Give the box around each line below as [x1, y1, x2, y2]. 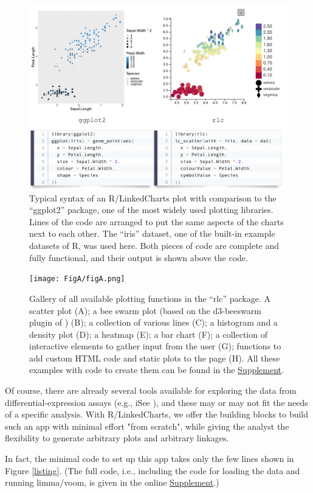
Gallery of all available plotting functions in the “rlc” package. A [29, 292, 270, 304]
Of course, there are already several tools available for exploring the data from [5, 384, 297, 397]
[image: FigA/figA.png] [29, 274, 125, 284]
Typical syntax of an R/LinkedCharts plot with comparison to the [29, 191, 277, 204]
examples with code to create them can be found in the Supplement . [29, 363, 284, 376]
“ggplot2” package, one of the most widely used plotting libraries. [29, 203, 273, 216]
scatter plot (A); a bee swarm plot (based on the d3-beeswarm [29, 304, 261, 316]
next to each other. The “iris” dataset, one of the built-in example [29, 227, 275, 240]
